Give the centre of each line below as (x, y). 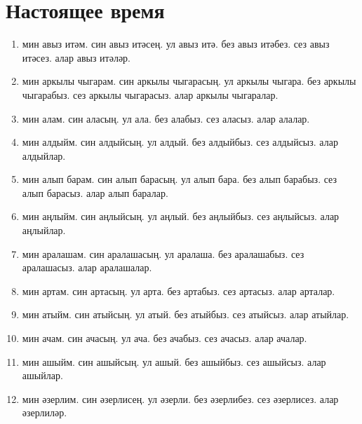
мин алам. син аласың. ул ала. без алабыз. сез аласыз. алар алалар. (166, 118)
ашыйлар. (42, 375)
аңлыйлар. (44, 230)
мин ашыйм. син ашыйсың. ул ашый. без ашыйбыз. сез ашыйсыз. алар (174, 361)
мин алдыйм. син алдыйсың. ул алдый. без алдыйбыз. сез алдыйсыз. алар (180, 142)
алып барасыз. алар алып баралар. (95, 192)
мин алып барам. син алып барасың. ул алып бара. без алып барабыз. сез (179, 179)
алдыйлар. (44, 155)
